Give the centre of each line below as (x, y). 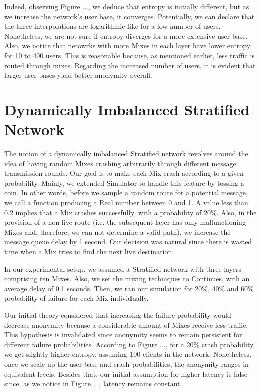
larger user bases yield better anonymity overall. (78, 75)
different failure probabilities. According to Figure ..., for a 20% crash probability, (130, 344)
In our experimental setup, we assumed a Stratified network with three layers (123, 268)
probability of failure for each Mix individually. (76, 298)
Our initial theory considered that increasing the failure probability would (118, 314)
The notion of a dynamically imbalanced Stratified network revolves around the (126, 153)
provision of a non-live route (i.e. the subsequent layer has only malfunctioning (125, 222)
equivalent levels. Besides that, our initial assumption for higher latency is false (126, 374)
